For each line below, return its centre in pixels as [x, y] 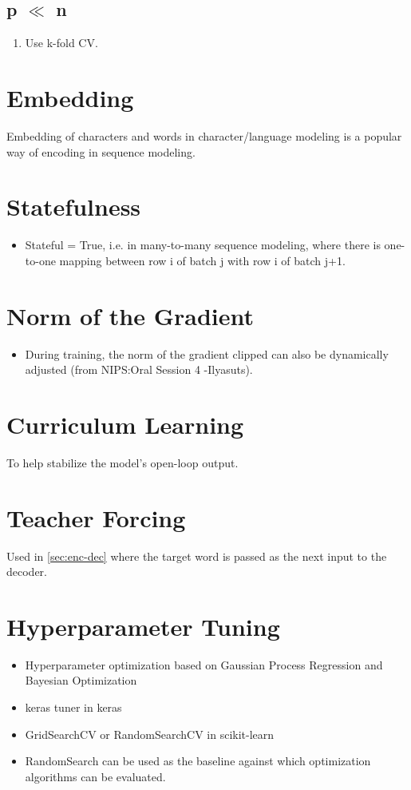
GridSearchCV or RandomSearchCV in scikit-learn [150, 734]
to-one [40, 260]
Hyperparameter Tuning [143, 626]
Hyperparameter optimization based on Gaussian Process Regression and [204, 664]
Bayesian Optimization [81, 680]
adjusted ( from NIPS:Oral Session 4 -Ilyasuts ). [139, 369]
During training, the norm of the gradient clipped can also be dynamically [207, 353]
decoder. [27, 572]
